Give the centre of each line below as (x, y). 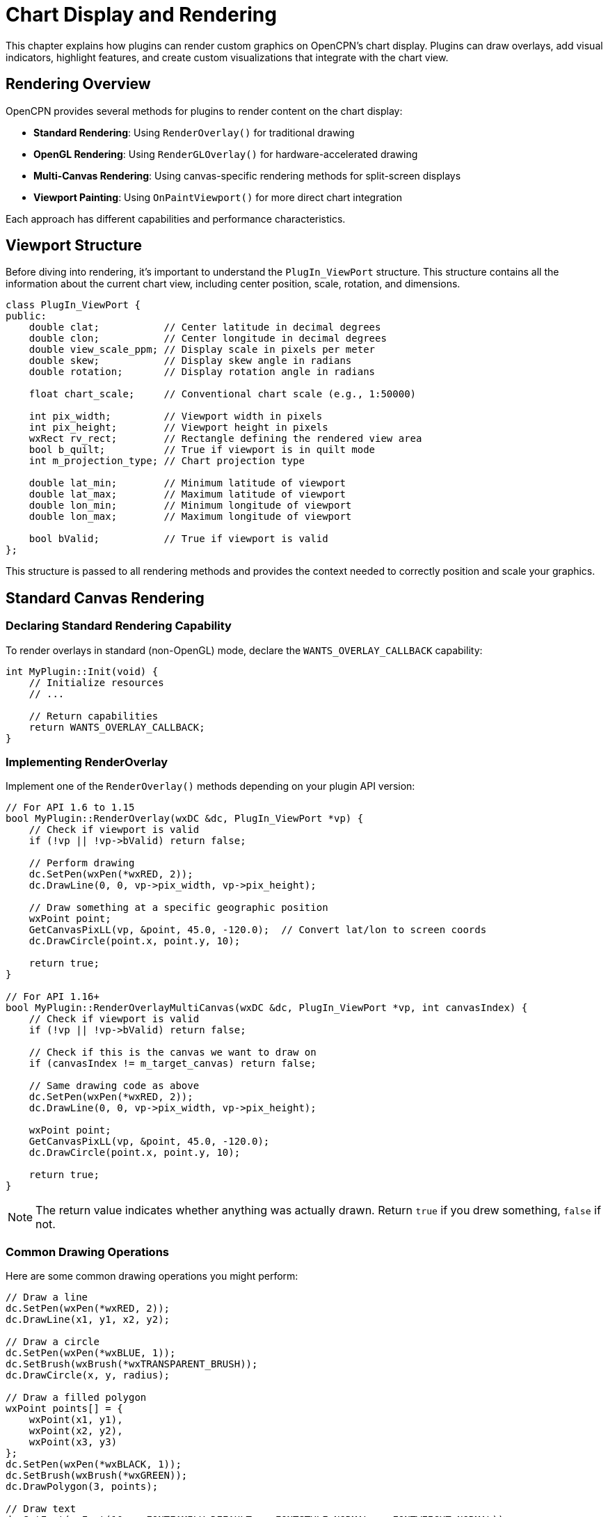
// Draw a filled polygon (76, 1398)
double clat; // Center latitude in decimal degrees (205, 327)
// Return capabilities (94, 716)
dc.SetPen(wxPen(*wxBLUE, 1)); (91, 1353)
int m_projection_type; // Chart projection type (167, 461)
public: (26, 316)
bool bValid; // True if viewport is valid (178, 539)
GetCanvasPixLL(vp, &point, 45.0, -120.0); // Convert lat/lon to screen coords (258, 930)
